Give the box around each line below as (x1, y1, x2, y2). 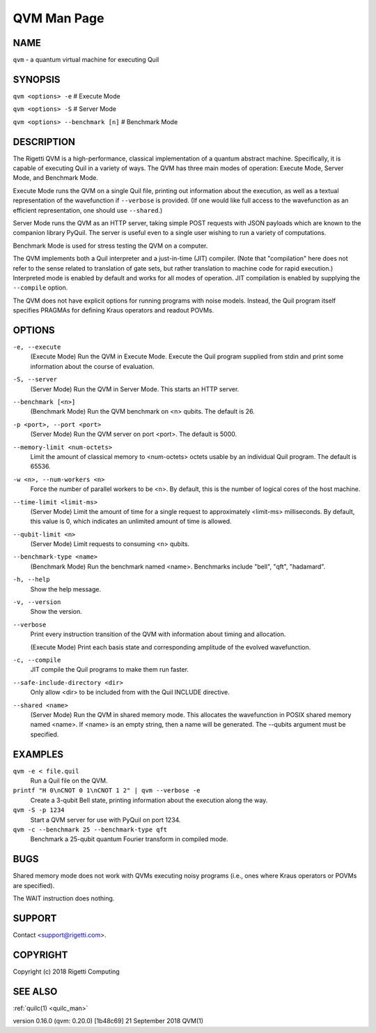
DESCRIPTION (13, 136, 76, 148)
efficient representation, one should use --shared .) (13, 206, 163, 214)
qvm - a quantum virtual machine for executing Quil (13, 56, 159, 64)
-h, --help (13, 575, 50, 584)
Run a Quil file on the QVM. (30, 776, 108, 785)
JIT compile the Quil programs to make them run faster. (30, 665, 189, 674)
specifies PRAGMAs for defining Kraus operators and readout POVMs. (13, 306, 214, 315)
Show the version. (30, 608, 83, 616)
